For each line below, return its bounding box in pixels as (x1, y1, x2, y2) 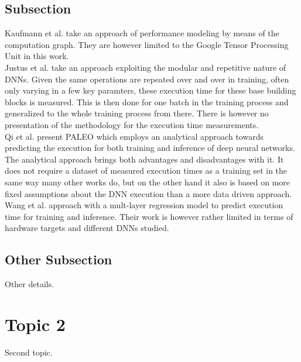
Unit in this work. (5, 50, 69, 62)
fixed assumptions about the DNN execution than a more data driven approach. (5, 187, 292, 199)
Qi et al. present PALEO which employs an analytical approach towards (5, 130, 264, 142)
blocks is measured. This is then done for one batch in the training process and (5, 95, 289, 108)
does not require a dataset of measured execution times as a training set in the (5, 164, 288, 177)
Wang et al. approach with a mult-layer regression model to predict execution (5, 199, 283, 211)
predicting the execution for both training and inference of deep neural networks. (5, 142, 295, 154)
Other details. (5, 278, 54, 290)
